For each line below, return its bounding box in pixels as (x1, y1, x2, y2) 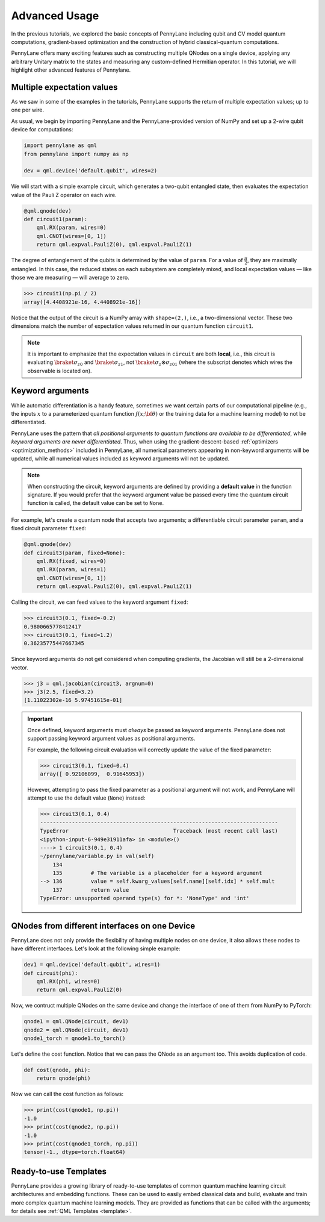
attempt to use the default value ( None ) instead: (27, 794, 146, 801)
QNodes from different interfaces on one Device (11, 921, 196, 931)
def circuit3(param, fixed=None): (23, 549, 126, 556)
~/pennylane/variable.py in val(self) (40, 853, 155, 860)
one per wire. (11, 106, 45, 114)
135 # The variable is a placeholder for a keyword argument (52, 869, 262, 877)
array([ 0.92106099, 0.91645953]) (40, 771, 145, 777)
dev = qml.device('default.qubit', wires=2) (23, 168, 158, 174)
